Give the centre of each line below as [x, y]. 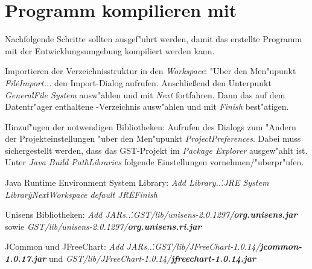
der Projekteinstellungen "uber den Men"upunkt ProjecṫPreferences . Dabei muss [153, 138]
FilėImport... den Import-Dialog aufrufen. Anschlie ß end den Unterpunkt [138, 82]
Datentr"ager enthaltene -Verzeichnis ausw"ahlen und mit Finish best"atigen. [147, 106]
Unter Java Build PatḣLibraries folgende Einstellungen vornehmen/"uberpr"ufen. [154, 162]
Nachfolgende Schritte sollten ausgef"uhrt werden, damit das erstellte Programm [154, 39]
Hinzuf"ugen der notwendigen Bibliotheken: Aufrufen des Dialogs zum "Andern [151, 126]
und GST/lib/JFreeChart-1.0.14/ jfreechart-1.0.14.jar [153, 258]
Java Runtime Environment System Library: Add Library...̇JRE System [137, 182]
